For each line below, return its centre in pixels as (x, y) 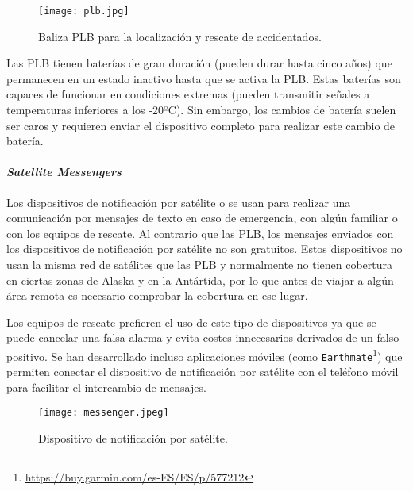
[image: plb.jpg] (84, 11)
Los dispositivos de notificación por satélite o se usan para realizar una (179, 202)
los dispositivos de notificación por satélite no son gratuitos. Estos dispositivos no (205, 249)
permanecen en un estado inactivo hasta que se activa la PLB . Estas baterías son (204, 78)
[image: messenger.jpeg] (104, 413)
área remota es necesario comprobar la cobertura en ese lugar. (157, 295)
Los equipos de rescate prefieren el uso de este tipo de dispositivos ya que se (191, 322)
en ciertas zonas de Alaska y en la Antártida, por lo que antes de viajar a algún (200, 280)
